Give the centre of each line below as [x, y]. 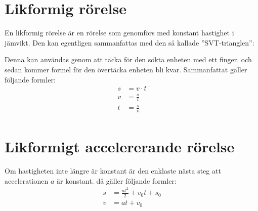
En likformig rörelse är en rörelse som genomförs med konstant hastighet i [119, 33]
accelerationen [27, 180]
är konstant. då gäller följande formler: [117, 180]
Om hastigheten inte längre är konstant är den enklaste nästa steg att [113, 171]
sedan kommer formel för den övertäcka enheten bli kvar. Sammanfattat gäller [126, 69]
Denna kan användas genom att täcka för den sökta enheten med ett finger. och [128, 59]
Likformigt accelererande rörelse [120, 146]
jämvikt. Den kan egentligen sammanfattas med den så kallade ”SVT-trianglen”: [130, 42]
